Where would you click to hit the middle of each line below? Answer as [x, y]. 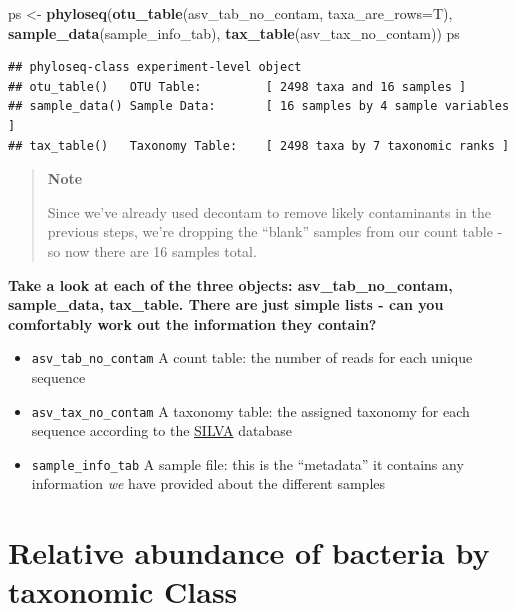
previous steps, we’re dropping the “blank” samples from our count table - [275, 231]
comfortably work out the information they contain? [192, 323]
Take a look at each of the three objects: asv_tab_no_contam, [230, 284]
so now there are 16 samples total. [152, 250]
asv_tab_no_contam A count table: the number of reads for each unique [252, 357]
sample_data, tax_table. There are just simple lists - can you [226, 304]
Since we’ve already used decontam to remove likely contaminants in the [269, 211]
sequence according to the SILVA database [161, 430]
